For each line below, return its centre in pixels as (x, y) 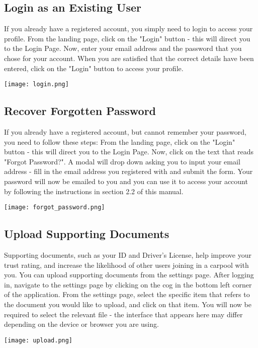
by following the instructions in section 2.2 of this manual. (94, 191)
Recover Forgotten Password (80, 111)
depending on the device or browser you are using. (81, 324)
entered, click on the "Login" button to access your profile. (94, 68)
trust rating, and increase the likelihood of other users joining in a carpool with (126, 265)
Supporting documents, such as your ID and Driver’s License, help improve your (128, 255)
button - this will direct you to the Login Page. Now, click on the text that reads (129, 152)
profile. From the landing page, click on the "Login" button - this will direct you (127, 38)
